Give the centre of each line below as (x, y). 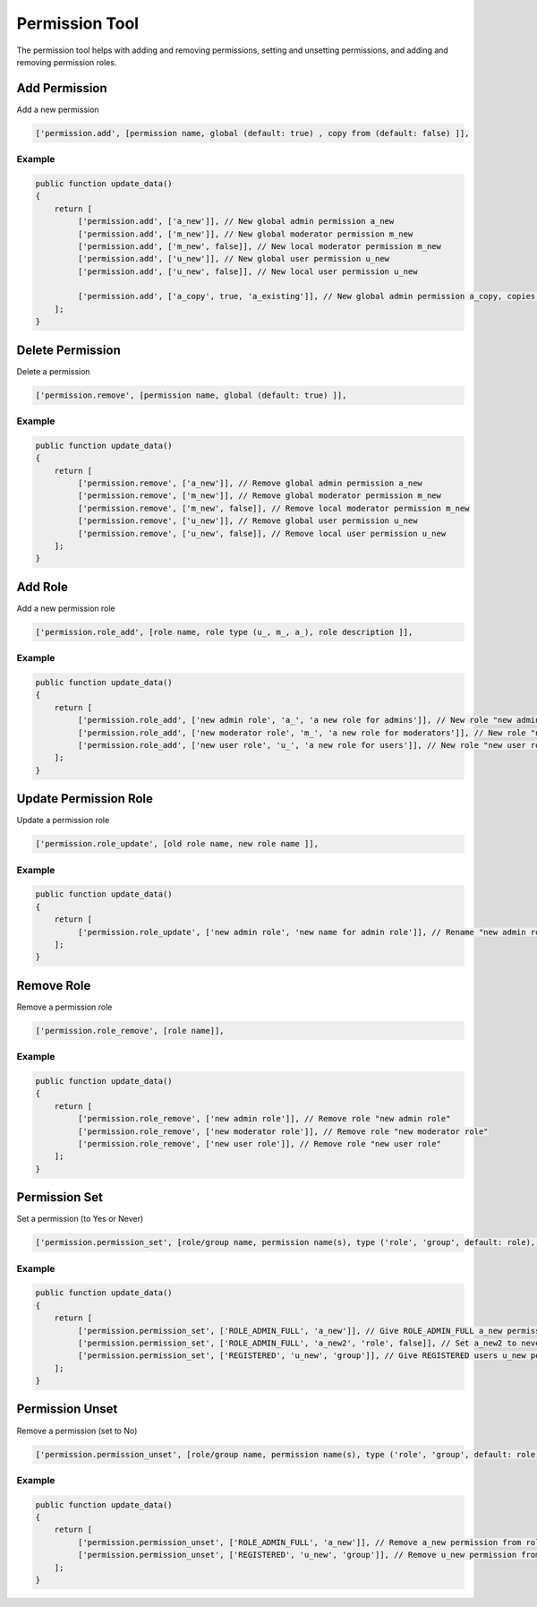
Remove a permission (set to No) (77, 1431)
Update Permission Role (85, 799)
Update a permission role (63, 821)
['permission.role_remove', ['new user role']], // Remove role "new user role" (260, 1143)
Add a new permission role (66, 608)
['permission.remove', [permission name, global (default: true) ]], (191, 395)
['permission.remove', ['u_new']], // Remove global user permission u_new (247, 521)
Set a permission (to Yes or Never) (80, 1219)
